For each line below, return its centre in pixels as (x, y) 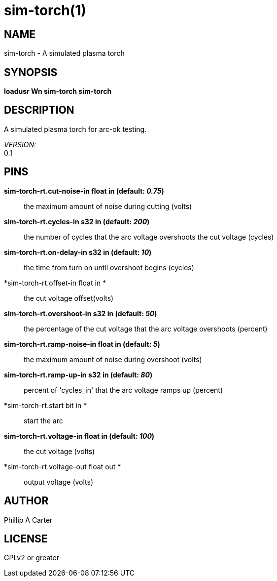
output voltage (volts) (59, 482)
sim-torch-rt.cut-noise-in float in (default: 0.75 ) (84, 191)
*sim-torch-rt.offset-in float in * (55, 283)
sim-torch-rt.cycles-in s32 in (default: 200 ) (77, 221)
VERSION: (20, 144)
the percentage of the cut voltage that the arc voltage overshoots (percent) (146, 329)
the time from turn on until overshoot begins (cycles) (109, 267)
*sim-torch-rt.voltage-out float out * (63, 466)
